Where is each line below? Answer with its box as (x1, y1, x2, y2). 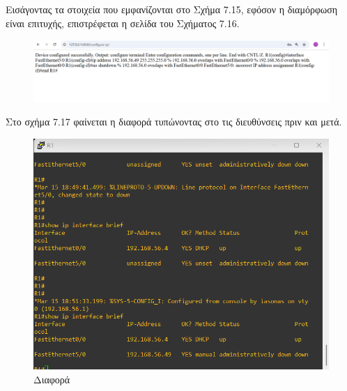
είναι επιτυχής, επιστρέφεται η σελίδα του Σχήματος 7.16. (6, 15, 240, 30)
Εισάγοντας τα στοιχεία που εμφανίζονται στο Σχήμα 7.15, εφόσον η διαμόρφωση (6, 2, 338, 16)
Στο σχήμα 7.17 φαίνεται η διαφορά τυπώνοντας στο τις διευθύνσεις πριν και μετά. (6, 114, 342, 129)
